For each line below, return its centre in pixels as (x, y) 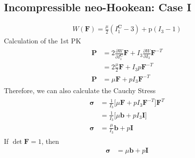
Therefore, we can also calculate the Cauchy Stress (80, 90)
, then (50, 141)
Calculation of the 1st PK (43, 41)
